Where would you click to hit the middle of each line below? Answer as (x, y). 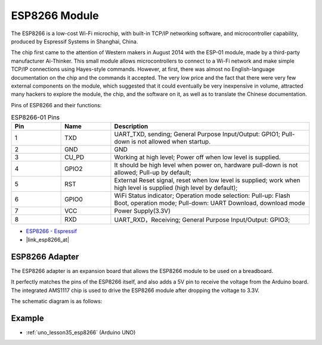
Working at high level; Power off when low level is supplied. (197, 157)
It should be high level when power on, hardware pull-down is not (206, 165)
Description (131, 126)
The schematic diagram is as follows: (57, 301)
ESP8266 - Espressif (52, 231)
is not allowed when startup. (171, 142)
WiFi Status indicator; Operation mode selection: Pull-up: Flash (202, 195)
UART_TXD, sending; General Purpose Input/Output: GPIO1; (197, 134)
